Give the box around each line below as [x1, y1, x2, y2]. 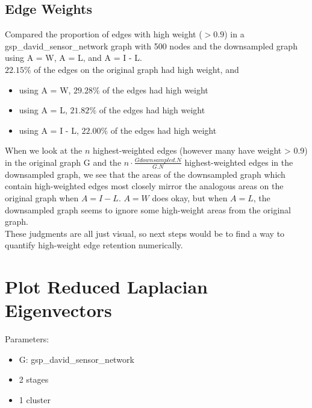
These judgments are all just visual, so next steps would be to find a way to [5, 227, 285, 239]
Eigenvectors [5, 298, 112, 322]
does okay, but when [152, 191, 228, 204]
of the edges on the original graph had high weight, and [34, 63, 239, 75]
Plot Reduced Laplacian [5, 274, 208, 299]
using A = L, [19, 104, 67, 116]
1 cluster [19, 394, 51, 406]
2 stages [19, 373, 49, 386]
